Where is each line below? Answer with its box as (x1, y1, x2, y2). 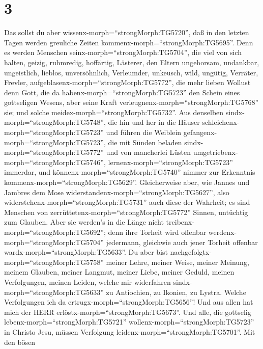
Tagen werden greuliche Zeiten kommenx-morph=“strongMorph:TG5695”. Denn (4, 37, 253, 47)
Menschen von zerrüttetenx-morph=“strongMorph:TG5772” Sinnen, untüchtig (4, 206, 248, 217)
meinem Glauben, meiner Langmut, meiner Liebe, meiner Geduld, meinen (4, 266, 235, 277)
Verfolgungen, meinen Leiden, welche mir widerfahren (4, 276, 171, 287)
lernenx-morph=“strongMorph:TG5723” (108, 156, 233, 167)
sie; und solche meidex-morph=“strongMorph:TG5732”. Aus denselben (4, 106, 224, 117)
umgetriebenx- (193, 147, 238, 157)
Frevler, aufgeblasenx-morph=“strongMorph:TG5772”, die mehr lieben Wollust (4, 77, 251, 88)
